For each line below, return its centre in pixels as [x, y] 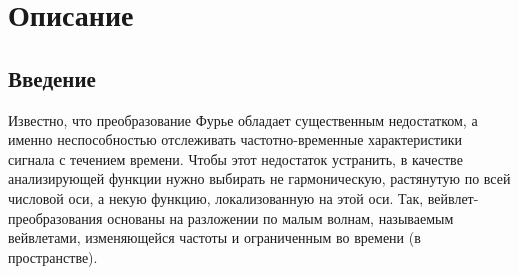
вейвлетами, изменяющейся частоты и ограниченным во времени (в [214, 237]
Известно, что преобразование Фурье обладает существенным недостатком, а [243, 119]
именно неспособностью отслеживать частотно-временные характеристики [235, 139]
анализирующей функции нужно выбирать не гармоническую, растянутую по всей [259, 178]
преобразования [55, 217]
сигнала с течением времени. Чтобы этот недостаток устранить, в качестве [235, 158]
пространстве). [53, 256]
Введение [52, 77]
